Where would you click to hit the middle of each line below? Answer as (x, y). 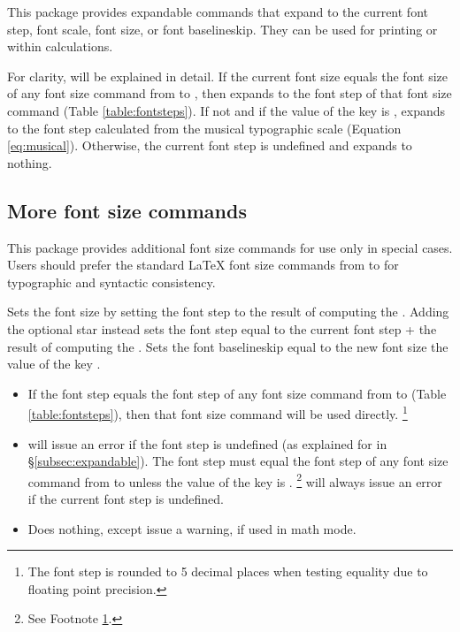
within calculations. (60, 46)
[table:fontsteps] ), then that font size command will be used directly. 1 (218, 412)
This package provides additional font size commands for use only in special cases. (230, 247)
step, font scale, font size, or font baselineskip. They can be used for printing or (222, 29)
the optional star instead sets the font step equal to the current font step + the (222, 328)
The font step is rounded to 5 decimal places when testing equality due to (228, 571)
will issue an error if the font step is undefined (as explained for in (207, 443)
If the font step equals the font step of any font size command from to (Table (237, 393)
